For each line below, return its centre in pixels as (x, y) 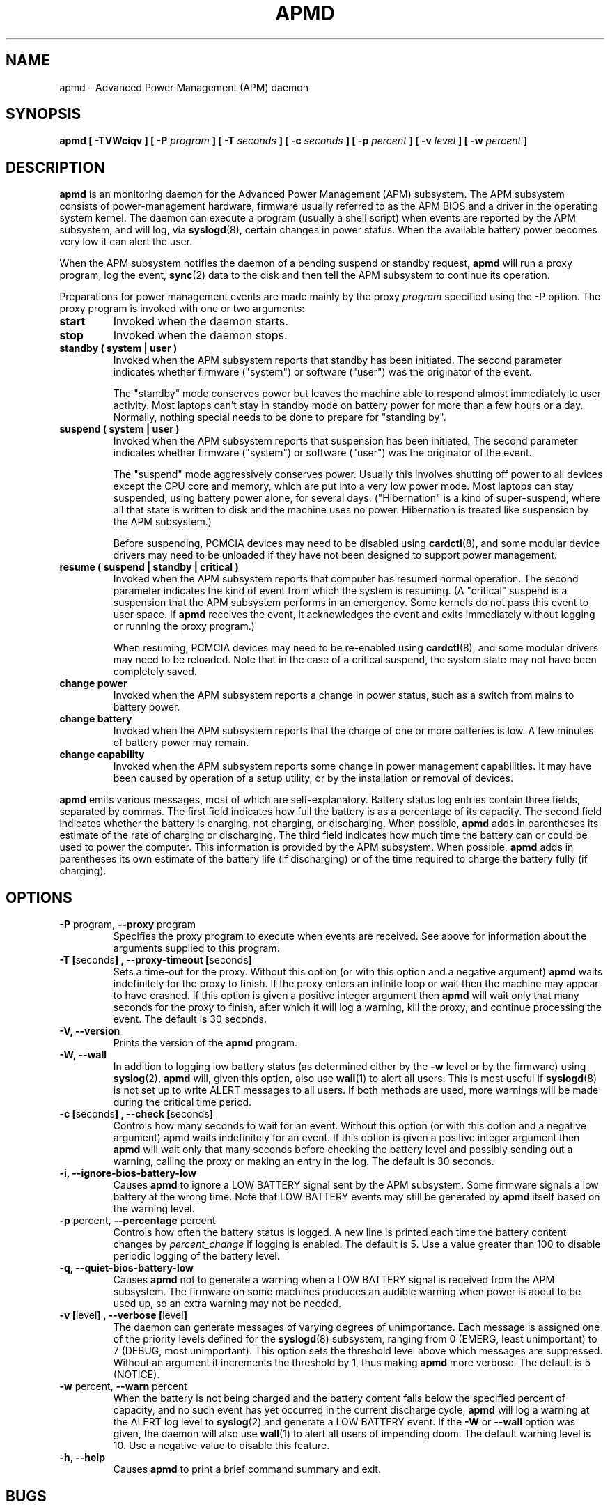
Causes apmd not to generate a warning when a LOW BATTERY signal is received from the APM (334, 1280)
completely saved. (155, 672)
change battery (96, 719)
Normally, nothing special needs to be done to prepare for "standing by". (280, 417)
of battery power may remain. (181, 743)
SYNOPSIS (44, 114)
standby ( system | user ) (118, 348)
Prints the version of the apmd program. (205, 1043)
